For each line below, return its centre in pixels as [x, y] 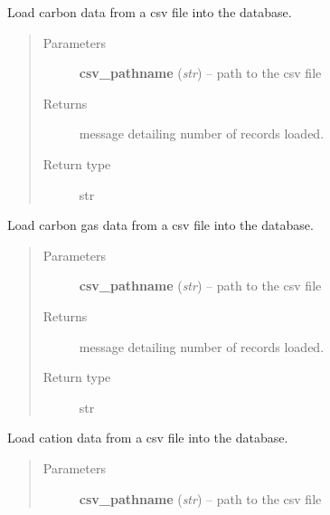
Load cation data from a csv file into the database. [148, 438]
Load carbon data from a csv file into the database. [150, 12]
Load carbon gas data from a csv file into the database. [160, 225]
